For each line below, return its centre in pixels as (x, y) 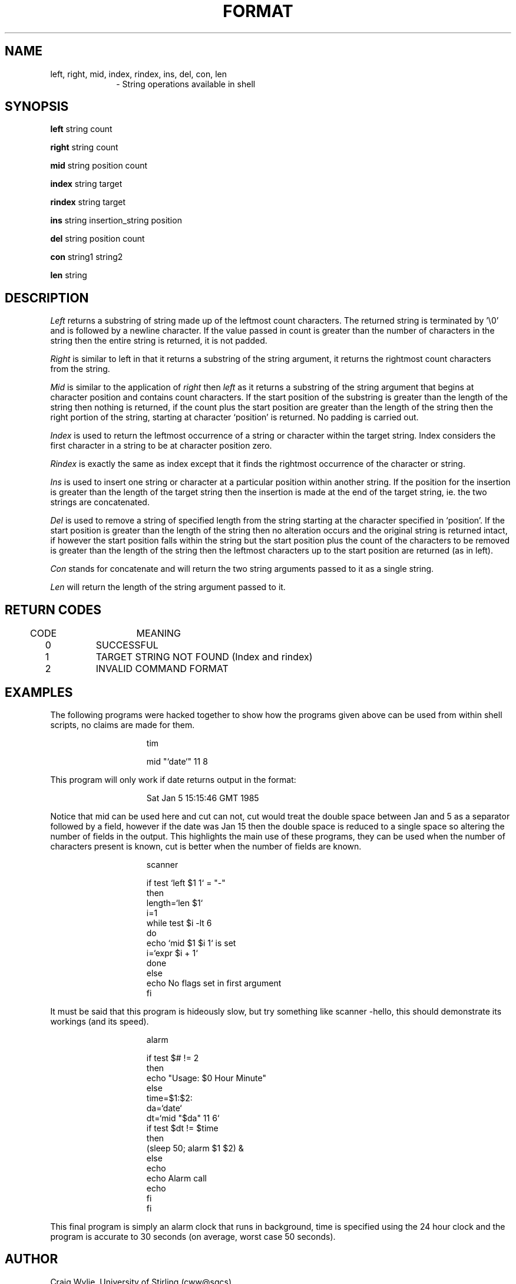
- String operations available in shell (186, 84)
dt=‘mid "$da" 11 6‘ (183, 1118)
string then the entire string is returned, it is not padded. (159, 341)
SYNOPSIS (37, 107)
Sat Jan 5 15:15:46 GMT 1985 (203, 798)
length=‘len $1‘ (175, 903)
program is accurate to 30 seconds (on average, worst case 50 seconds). (193, 1236)
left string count (81, 129)
